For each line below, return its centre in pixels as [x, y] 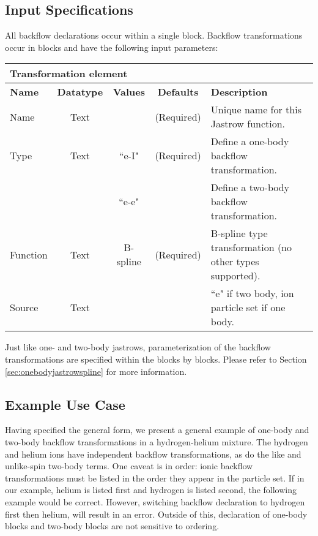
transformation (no [251, 247]
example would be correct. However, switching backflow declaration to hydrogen [155, 501]
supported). [235, 276]
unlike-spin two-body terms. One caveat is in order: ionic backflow [129, 466]
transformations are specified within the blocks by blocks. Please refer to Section [156, 359]
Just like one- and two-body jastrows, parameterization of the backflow [138, 347]
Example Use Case [65, 404]
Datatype [80, 92]
